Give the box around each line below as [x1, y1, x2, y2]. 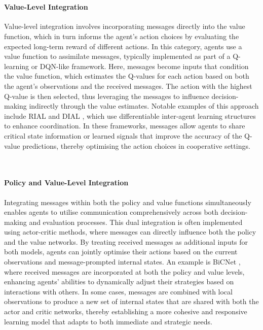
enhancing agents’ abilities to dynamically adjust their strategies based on [4, 276, 234, 287]
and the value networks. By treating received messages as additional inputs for [4, 236, 248, 247]
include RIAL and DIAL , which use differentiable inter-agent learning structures [4, 110, 256, 121]
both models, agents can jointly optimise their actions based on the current [4, 246, 238, 257]
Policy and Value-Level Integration [4, 177, 129, 188]
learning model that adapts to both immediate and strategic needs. [4, 316, 212, 326]
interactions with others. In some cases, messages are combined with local [4, 286, 233, 296]
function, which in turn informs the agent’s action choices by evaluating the [4, 30, 239, 41]
